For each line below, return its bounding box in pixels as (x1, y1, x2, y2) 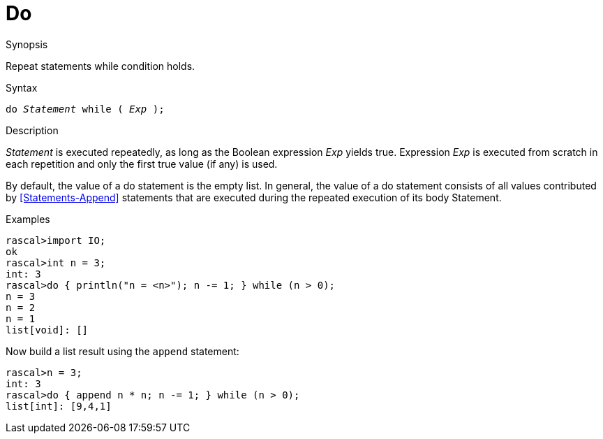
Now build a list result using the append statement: (6, 345, 239, 357)
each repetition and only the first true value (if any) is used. (6, 157, 278, 170)
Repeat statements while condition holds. (6, 59, 195, 72)
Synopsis (6, 38, 48, 50)
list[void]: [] (6, 324, 89, 336)
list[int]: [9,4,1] (6, 400, 112, 412)
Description (6, 124, 59, 136)
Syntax (6, 81, 38, 94)
